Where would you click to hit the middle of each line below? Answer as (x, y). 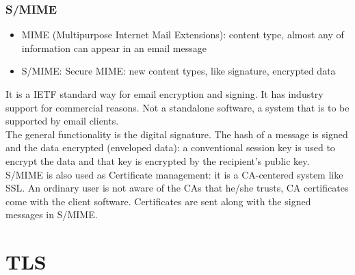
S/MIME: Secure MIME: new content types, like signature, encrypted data (179, 71)
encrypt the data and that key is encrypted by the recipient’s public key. (158, 160)
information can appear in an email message (114, 48)
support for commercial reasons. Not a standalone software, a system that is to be (177, 107)
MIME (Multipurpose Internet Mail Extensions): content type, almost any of (183, 35)
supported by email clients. (62, 121)
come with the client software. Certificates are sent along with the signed (158, 201)
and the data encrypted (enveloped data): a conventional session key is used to (170, 147)
